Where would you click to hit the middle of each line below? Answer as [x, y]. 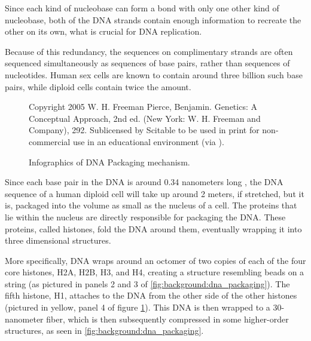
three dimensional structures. [58, 240]
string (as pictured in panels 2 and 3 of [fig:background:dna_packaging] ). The [147, 283]
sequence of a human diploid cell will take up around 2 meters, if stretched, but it [155, 193]
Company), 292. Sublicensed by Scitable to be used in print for [144, 130]
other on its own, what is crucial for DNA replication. [103, 31]
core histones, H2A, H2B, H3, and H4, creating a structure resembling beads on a [155, 272]
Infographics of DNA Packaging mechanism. [109, 162]
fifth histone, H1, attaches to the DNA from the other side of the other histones [151, 295]
